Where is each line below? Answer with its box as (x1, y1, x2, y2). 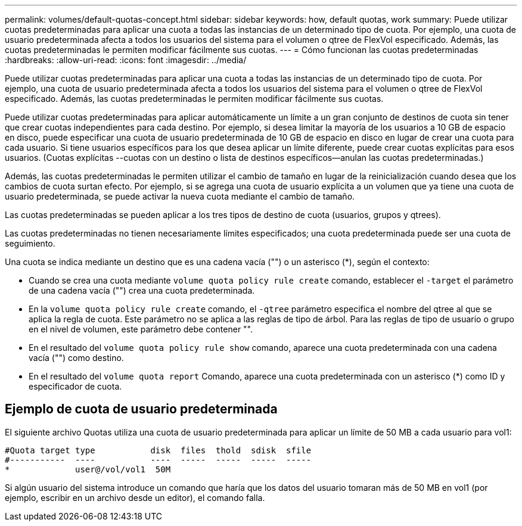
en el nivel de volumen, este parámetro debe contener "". (29, 324, 253, 334)
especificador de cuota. (29, 381, 122, 391)
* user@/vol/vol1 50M (5, 464, 171, 474)
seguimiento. (5, 238, 55, 248)
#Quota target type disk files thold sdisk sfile (5, 445, 312, 455)
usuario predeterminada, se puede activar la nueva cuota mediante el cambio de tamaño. (5, 191, 355, 201)
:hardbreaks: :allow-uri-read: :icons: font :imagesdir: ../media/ (5, 55, 247, 65)
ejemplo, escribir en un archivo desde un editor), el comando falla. (5, 492, 265, 503)
